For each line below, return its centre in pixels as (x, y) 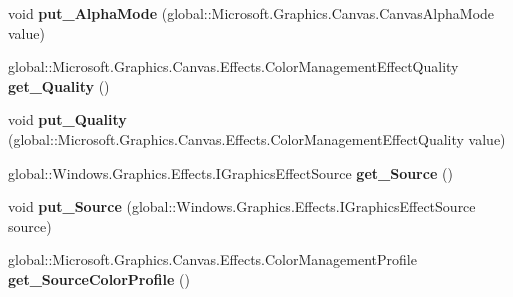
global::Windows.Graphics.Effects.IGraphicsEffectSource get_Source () (230, 172)
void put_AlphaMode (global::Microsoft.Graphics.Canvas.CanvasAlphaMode (251, 13)
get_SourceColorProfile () (99, 278)
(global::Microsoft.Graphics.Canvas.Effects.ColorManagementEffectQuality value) (257, 138)
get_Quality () (59, 85)
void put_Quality (67, 119)
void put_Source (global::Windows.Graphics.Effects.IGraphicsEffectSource (242, 206)
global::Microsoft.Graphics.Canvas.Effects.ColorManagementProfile (212, 259)
